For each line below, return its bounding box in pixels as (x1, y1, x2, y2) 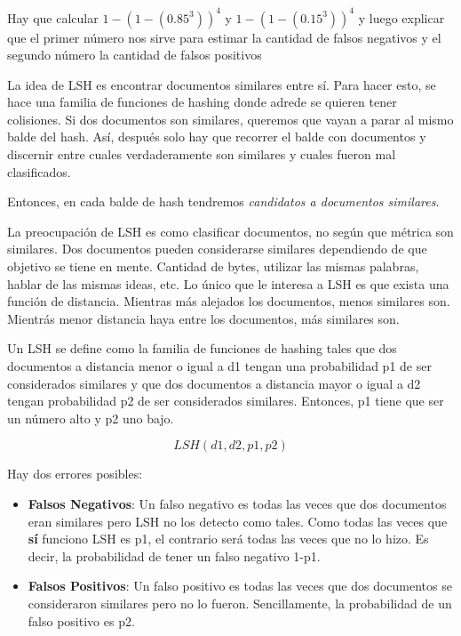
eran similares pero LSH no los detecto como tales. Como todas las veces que (28, 511, 448, 530)
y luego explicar (358, 8, 445, 27)
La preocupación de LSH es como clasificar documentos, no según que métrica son (7, 221, 454, 240)
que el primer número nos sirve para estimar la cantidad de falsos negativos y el (7, 28, 441, 46)
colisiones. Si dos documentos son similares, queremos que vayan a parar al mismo (7, 109, 454, 128)
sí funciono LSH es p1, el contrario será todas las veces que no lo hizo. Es (28, 529, 429, 548)
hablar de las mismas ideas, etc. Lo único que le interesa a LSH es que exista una (7, 274, 449, 293)
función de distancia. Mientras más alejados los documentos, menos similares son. (7, 292, 450, 310)
